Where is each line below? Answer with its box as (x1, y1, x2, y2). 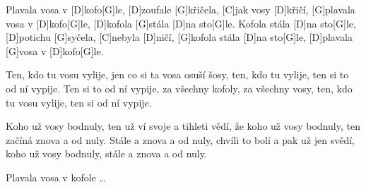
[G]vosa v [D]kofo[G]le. (6, 43, 104, 58)
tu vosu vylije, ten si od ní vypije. (6, 95, 152, 109)
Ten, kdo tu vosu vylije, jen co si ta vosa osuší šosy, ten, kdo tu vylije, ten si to (6, 67, 349, 82)
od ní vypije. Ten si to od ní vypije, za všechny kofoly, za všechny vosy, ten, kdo (6, 80, 353, 95)
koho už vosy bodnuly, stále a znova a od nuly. (6, 146, 207, 161)
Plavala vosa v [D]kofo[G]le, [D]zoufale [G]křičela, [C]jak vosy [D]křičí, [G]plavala (6, 2, 355, 16)
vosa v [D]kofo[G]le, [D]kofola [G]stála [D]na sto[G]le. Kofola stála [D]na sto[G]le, (6, 16, 356, 30)
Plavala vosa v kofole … (6, 169, 106, 184)
